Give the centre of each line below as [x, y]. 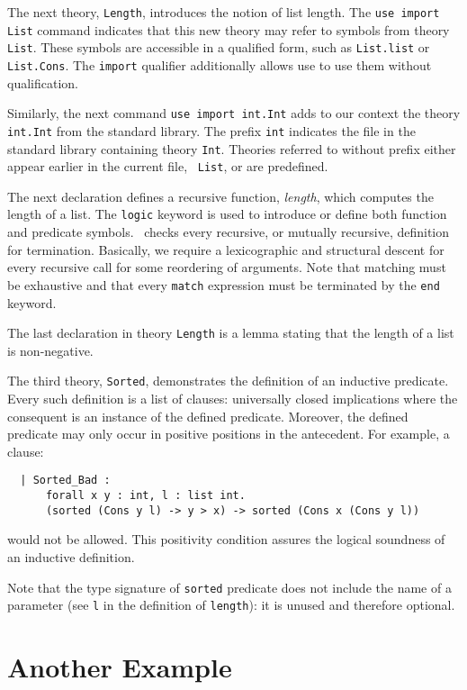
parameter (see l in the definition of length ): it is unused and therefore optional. [231, 605]
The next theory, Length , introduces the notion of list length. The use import [224, 12]
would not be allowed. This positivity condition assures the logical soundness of [226, 539]
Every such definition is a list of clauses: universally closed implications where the [233, 399]
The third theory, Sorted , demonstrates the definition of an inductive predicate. [228, 381]
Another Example [120, 667]
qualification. [43, 82]
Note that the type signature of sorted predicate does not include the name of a [229, 587]
